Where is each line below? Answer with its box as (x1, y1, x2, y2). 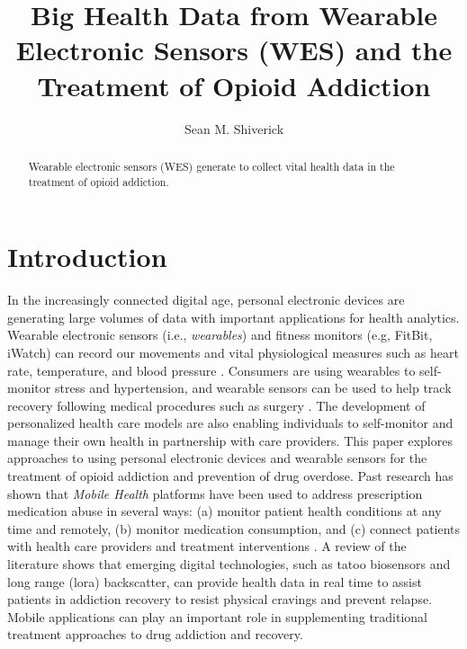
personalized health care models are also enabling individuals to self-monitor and (7, 413, 454, 432)
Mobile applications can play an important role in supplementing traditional (7, 607, 428, 626)
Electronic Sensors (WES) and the (15, 31, 453, 68)
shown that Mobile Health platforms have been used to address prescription (7, 484, 423, 502)
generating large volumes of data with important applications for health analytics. (7, 307, 460, 326)
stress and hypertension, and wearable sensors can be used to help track (54, 378, 452, 397)
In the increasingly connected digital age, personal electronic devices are (7, 290, 405, 309)
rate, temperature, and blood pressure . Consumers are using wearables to (7, 360, 416, 379)
